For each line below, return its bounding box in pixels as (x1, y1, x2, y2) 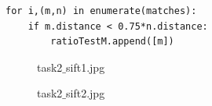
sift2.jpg (66, 85, 105, 101)
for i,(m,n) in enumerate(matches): (5, 5, 197, 16)
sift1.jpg (66, 58, 105, 75)
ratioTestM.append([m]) (50, 36, 174, 48)
